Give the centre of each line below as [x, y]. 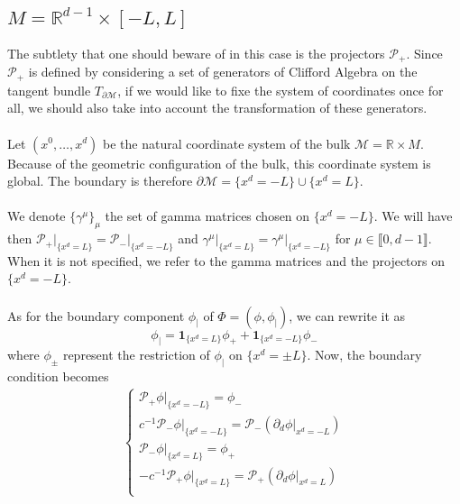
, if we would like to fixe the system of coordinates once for [281, 90]
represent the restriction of [136, 355]
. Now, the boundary [364, 355]
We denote [37, 216]
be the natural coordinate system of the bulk [227, 143]
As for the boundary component [96, 315]
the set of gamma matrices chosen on [207, 216]
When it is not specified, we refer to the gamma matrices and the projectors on [226, 260]
